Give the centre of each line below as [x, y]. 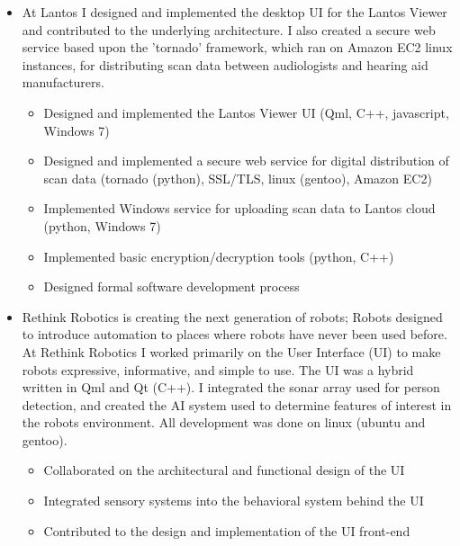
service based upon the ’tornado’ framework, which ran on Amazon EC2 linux [237, 47]
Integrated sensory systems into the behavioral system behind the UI [234, 501]
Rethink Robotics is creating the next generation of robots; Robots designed [232, 316]
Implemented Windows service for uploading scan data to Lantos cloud [239, 208]
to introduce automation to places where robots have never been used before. [235, 334]
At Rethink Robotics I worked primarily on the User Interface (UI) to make [231, 351]
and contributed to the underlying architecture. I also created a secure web [229, 29]
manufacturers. [63, 82]
